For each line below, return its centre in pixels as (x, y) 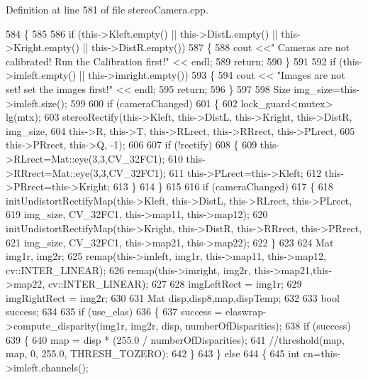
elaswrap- (246, 311)
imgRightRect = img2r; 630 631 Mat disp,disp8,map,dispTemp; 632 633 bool (173, 297)
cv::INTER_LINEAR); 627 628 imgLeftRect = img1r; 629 (175, 284)
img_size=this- (327, 88)
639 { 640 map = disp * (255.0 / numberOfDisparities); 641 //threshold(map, (175, 339)
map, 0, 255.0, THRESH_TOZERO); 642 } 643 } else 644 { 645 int (153, 353)
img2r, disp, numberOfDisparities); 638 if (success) (241, 326)
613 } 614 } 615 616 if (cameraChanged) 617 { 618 (223, 186)
